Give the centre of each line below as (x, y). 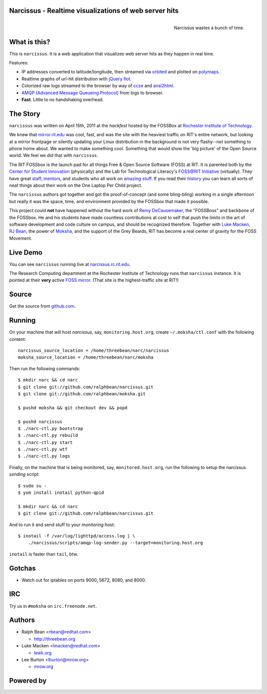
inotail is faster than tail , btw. (44, 554)
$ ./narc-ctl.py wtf (43, 449)
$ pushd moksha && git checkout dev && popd (73, 408)
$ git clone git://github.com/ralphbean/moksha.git (82, 394)
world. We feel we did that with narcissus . (54, 156)
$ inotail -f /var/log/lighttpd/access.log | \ (77, 536)
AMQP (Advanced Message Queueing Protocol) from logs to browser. (92, 93)
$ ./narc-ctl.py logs (44, 456)
